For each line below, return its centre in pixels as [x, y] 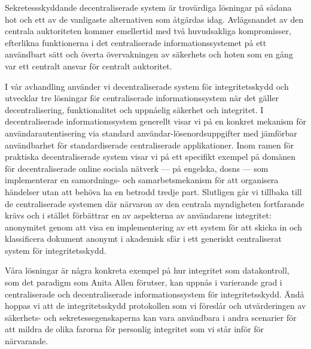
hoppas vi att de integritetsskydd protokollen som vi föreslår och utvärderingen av [155, 306]
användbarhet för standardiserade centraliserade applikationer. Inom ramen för [150, 145]
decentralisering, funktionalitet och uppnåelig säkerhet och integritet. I [134, 109]
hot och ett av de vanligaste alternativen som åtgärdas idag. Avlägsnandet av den [154, 19]
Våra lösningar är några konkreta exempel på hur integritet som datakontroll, [147, 270]
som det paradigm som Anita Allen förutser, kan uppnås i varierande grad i [144, 282]
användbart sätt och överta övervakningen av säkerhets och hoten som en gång [149, 54]
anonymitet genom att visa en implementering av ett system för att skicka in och [153, 227]
